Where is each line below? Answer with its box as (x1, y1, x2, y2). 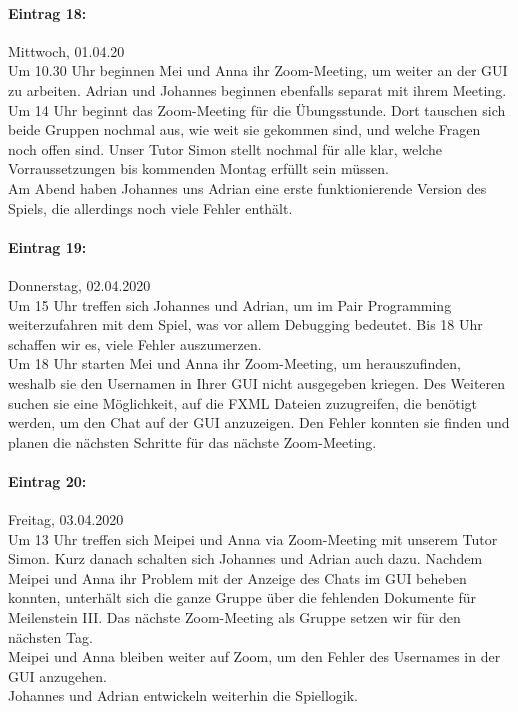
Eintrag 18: (8, 2, 87, 23)
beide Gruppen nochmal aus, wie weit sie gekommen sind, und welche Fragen (8, 119, 481, 140)
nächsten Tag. (8, 626, 93, 647)
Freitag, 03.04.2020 (8, 509, 124, 530)
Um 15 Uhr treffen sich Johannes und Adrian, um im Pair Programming (8, 294, 452, 315)
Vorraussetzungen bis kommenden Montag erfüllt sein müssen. (8, 158, 389, 179)
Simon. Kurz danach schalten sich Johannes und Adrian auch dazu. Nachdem (8, 548, 483, 569)
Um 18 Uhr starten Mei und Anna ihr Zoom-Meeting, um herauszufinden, (8, 353, 462, 374)
